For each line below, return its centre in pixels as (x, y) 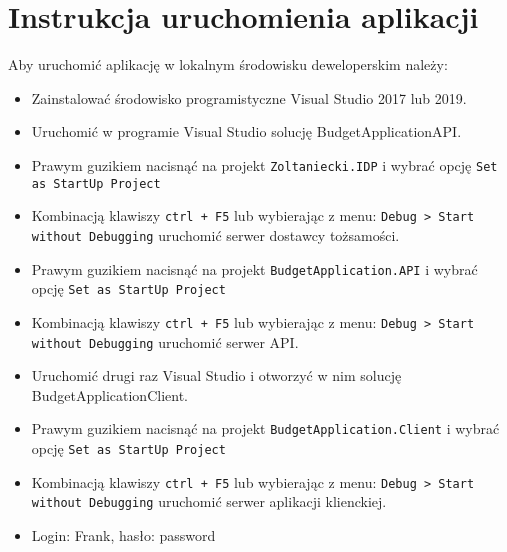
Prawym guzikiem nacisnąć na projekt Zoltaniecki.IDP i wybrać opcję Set (264, 164)
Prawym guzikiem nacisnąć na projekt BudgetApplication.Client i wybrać (265, 428)
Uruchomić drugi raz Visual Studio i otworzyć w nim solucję (216, 375)
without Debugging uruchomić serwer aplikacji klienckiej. (209, 501)
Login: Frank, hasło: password (123, 534)
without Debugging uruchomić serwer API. (165, 341)
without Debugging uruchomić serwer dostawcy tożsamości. (215, 234)
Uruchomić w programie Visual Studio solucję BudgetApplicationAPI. (246, 131)
